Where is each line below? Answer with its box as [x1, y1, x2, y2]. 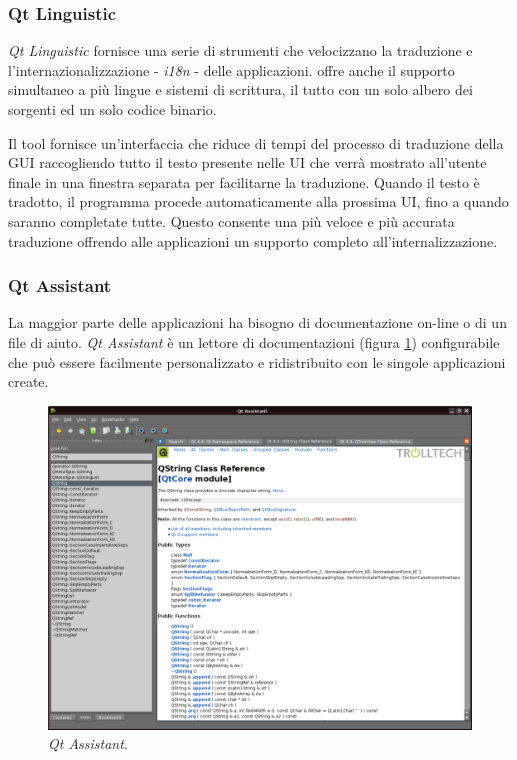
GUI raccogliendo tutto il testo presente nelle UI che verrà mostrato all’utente [8, 152, 487, 173]
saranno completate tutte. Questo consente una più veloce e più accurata [8, 210, 455, 231]
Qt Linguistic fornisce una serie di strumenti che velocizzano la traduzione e [8, 40, 473, 61]
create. [8, 371, 49, 392]
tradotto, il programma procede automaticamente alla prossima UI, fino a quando [8, 191, 509, 212]
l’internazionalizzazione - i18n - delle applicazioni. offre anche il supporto [8, 59, 455, 80]
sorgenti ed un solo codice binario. [8, 99, 217, 119]
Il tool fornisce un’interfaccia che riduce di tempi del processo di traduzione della [8, 132, 504, 153]
